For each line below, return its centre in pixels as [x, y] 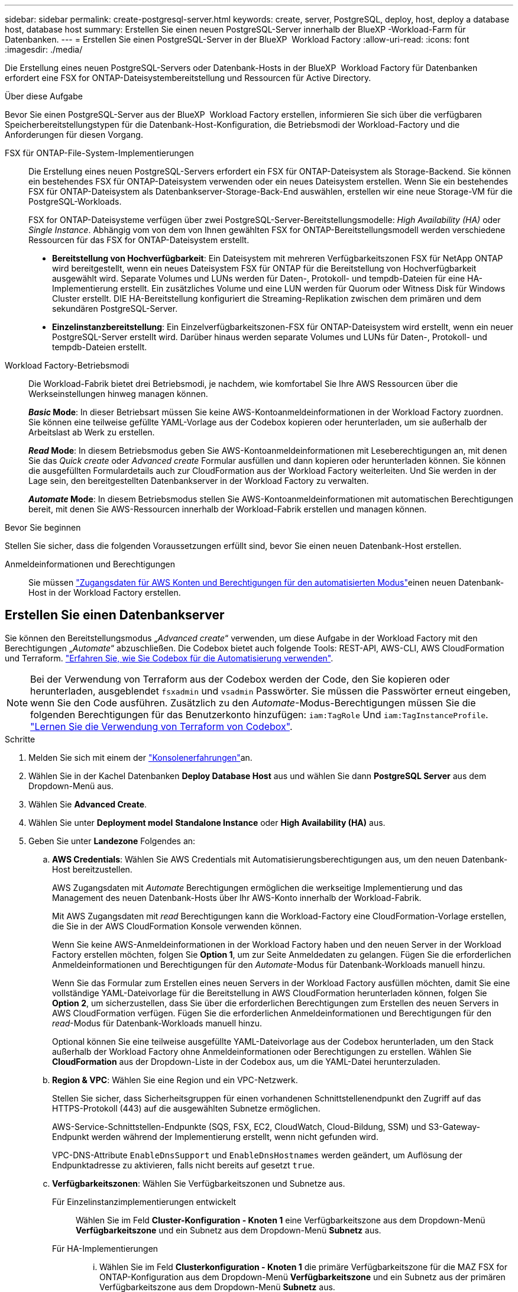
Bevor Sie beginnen [43, 527]
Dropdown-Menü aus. [71, 786]
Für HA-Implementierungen [105, 1248]
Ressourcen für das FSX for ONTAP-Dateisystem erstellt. [139, 240]
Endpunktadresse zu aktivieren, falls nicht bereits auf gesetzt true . [184, 1165]
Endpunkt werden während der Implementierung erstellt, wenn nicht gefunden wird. [215, 1136]
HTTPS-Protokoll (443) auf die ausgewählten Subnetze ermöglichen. [186, 1108]
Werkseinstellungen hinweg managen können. [118, 394]
